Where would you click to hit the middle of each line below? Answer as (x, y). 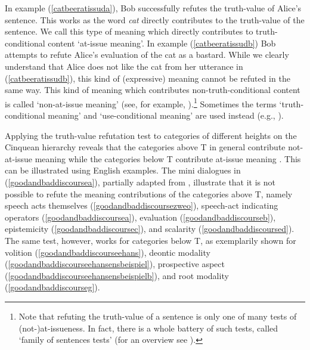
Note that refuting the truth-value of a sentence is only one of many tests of (158, 316)
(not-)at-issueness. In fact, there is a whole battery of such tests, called (148, 328)
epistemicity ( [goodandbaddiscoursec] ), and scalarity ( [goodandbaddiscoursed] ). (150, 229)
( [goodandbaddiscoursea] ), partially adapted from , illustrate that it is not (140, 182)
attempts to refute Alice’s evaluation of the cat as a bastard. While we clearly (147, 55)
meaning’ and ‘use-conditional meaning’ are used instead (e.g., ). (166, 115)
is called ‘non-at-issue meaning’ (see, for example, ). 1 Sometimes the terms (141, 103)
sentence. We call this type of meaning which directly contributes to (129, 31)
